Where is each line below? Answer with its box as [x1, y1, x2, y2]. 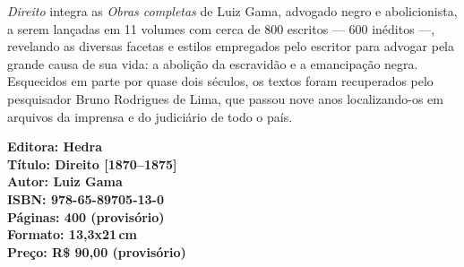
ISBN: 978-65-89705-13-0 [7, 189, 165, 208]
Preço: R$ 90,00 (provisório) [7, 242, 186, 261]
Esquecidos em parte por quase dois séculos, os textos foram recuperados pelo [7, 72, 434, 90]
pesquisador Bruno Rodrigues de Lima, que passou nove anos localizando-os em [7, 89, 443, 108]
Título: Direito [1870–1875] [7, 154, 177, 173]
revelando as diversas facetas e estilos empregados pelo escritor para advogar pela [7, 37, 454, 56]
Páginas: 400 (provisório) [7, 207, 165, 226]
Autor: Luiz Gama [7, 172, 123, 191]
